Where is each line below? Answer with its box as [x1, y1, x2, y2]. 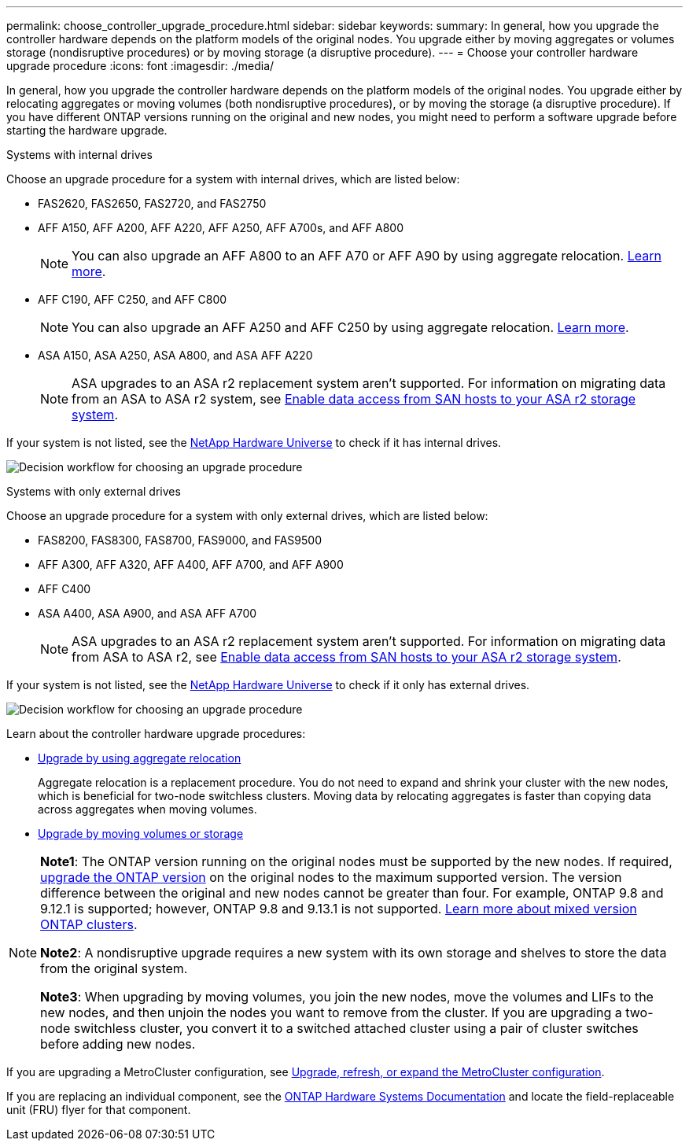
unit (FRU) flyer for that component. [6, 1103, 191, 1116]
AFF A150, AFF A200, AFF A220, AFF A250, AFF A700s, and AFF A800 [38, 221, 404, 234]
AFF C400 [38, 582, 91, 596]
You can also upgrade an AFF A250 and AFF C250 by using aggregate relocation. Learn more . [72, 319, 629, 335]
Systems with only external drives [6, 485, 181, 498]
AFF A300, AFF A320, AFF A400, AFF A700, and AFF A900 [38, 558, 344, 571]
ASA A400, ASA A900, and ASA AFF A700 [38, 607, 257, 620]
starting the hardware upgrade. [6, 124, 168, 137]
